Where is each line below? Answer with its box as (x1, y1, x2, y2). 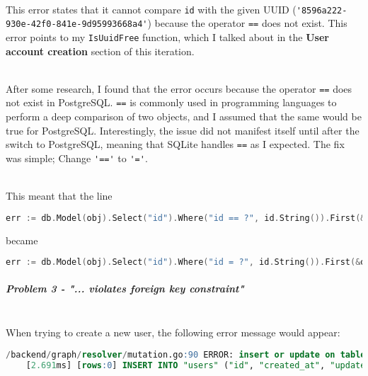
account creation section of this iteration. (6, 43, 195, 58)
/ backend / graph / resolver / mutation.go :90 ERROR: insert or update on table (6, 349, 366, 360)
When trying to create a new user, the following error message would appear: (6, 325, 340, 340)
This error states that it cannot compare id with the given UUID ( (6, 1, 297, 16)
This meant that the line (6, 188, 113, 203)
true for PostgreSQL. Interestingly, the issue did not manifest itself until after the (6, 123, 360, 137)
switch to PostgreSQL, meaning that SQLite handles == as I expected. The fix (6, 137, 345, 152)
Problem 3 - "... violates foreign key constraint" (6, 280, 244, 295)
